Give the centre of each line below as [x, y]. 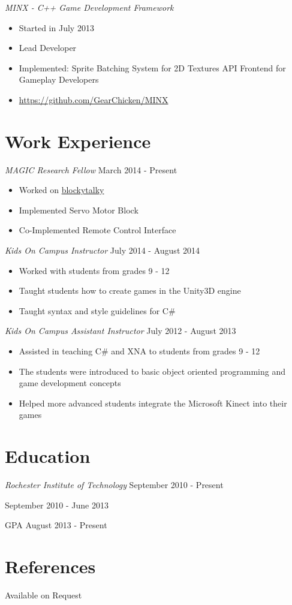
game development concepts [70, 383]
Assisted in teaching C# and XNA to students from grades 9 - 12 [139, 351]
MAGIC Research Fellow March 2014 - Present [91, 169]
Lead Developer [48, 48]
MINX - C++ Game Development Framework [89, 7]
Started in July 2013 [56, 27]
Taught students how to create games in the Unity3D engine [130, 291]
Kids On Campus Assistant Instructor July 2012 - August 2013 [121, 331]
